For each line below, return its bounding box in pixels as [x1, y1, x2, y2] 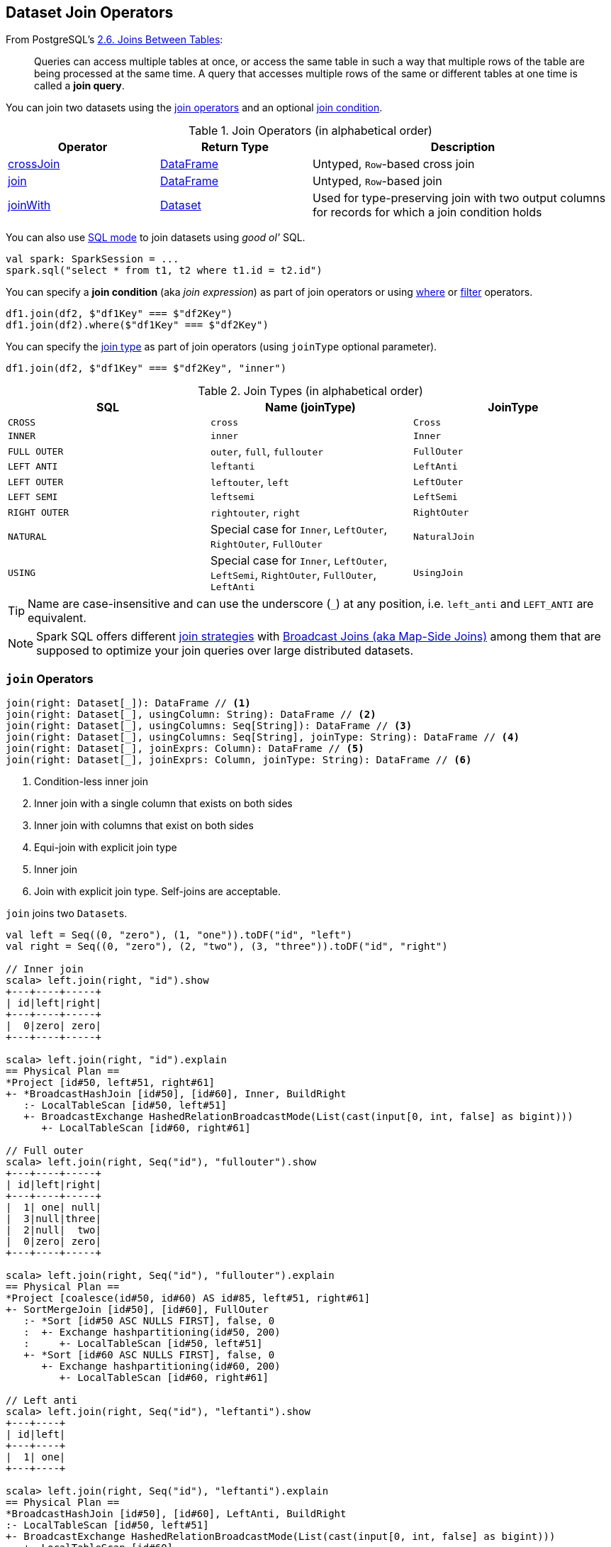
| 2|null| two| [6, 1224, 101, 1236]
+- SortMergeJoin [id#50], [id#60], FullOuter [6, 1304, 269, 1316]
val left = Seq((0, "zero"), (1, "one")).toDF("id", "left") [6, 929, 352, 941]
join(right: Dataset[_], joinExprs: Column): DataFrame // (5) [6, 743, 364, 755]
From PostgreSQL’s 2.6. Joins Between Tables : [6, 33, 223, 46]
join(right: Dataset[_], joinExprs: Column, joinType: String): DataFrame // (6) [6, 754, 472, 766]
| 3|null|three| [6, 1213, 101, 1225]
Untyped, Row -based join [313, 174, 442, 189]
